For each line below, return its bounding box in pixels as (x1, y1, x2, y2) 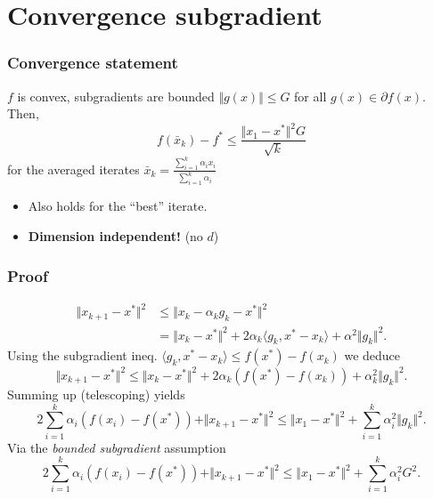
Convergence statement (7, 52, 178, 74)
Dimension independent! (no (28, 226, 203, 245)
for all (294, 86, 327, 105)
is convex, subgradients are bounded (17, 86, 215, 105)
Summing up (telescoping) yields (7, 384, 185, 403)
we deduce (344, 346, 401, 365)
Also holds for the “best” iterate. (28, 197, 208, 215)
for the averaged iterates (7, 159, 140, 178)
